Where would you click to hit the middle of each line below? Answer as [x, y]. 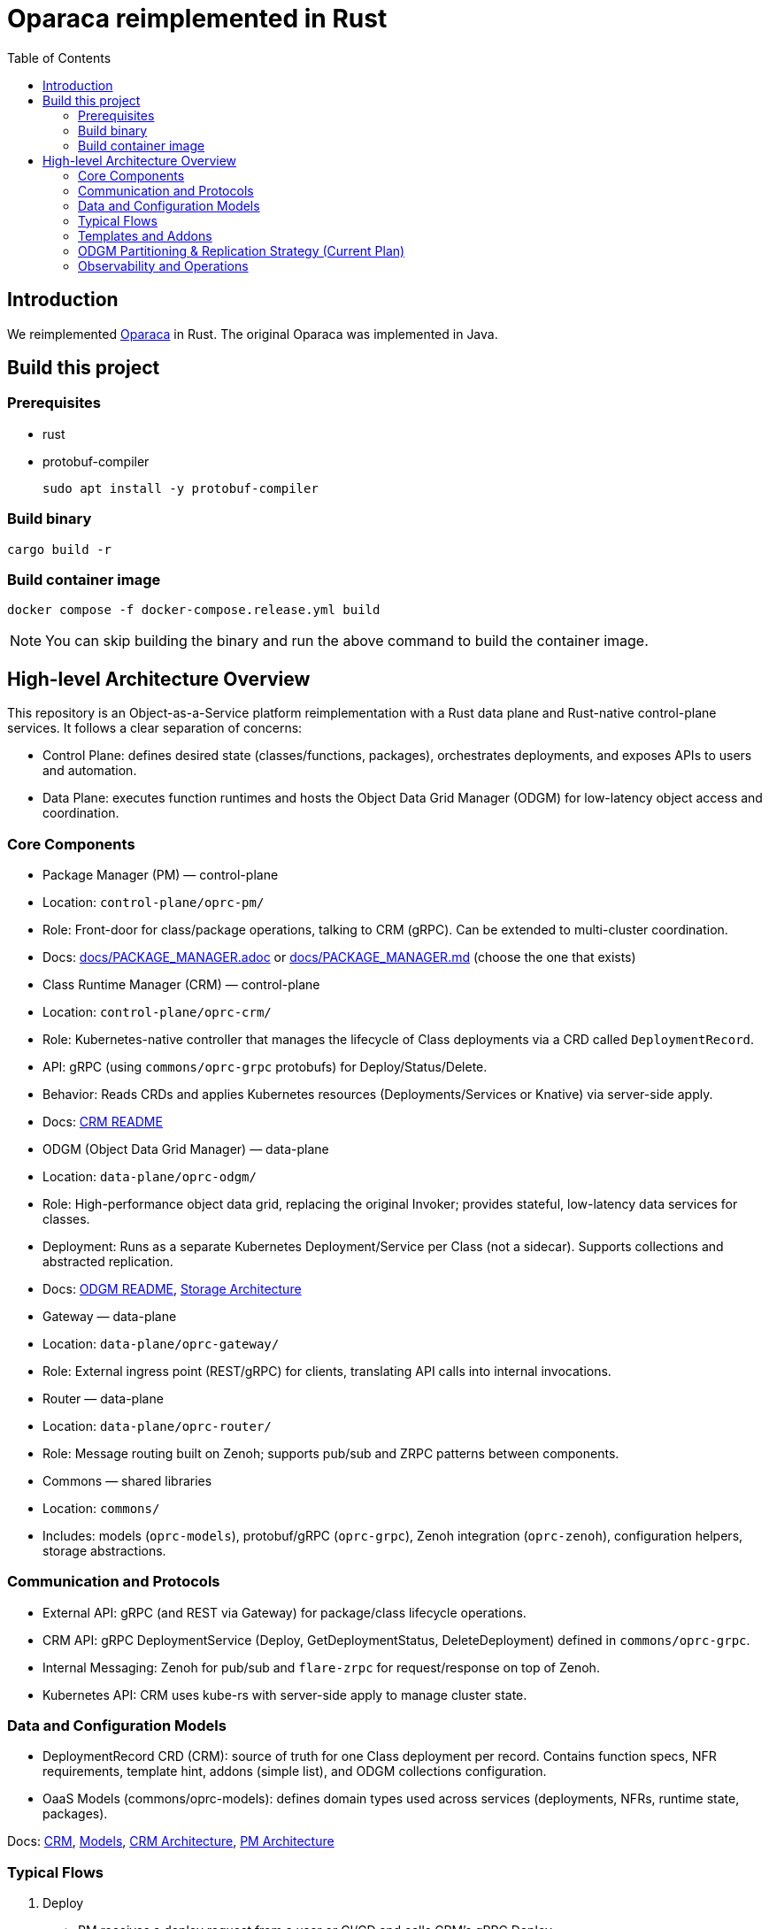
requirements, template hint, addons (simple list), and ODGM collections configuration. [295, 1771]
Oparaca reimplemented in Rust [197, 19]
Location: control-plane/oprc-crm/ [157, 1011]
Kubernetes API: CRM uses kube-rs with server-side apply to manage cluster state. [285, 1695]
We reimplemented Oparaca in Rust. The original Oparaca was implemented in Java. [253, 334]
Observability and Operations [163, 265]
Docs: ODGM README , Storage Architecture [172, 1288]
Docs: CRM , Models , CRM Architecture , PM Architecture [171, 1841]
